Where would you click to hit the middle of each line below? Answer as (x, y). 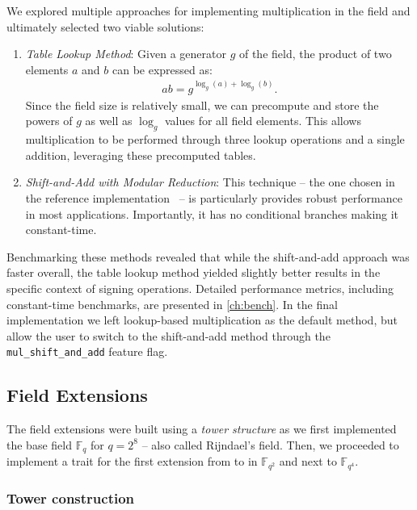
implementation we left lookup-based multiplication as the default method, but (202, 320)
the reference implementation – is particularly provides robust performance (214, 197)
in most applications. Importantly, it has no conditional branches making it (212, 213)
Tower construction (71, 497)
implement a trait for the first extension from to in (132, 461)
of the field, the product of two (315, 54)
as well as (109, 121)
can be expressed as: (162, 69)
